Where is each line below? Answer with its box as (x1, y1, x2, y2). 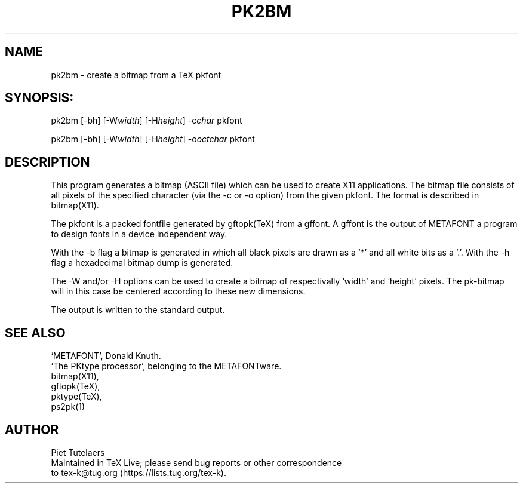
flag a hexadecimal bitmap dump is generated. (51, 257, 233, 268)
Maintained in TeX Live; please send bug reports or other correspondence (51, 457, 342, 468)
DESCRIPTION (5, 154, 90, 170)
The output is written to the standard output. (51, 305, 225, 315)
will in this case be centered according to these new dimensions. (51, 286, 306, 297)
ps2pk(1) (51, 401, 85, 412)
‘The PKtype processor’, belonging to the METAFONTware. (51, 361, 282, 372)
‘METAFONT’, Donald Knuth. (51, 351, 161, 361)
